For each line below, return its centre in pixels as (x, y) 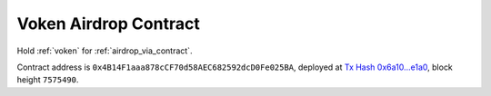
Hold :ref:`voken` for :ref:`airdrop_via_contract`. (105, 51)
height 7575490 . (48, 80)
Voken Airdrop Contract (108, 24)
